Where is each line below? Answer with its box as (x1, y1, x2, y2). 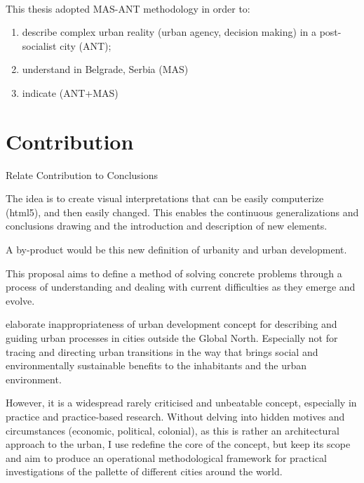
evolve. (6, 293, 35, 307)
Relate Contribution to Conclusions (6, 167, 159, 182)
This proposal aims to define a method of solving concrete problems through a (6, 265, 342, 280)
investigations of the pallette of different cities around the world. (6, 464, 283, 479)
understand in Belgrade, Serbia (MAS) (22, 62, 189, 77)
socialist (22, 38, 57, 53)
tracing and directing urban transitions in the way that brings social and (6, 344, 318, 359)
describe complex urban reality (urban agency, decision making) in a (22, 25, 316, 39)
